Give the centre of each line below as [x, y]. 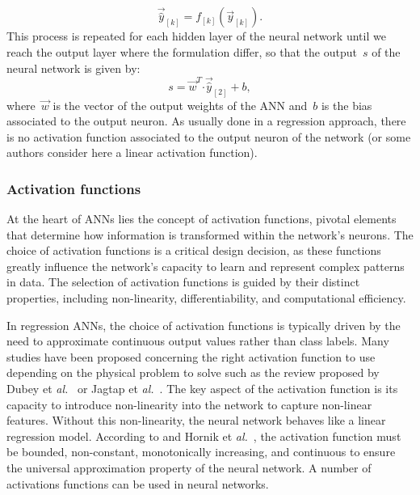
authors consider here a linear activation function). [132, 152]
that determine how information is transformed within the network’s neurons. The [210, 234]
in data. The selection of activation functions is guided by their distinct [183, 282]
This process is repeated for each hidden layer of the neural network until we [196, 36]
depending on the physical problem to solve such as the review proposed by [193, 372]
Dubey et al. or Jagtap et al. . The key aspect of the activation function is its [202, 389]
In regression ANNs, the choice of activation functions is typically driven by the [204, 325]
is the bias [346, 105]
